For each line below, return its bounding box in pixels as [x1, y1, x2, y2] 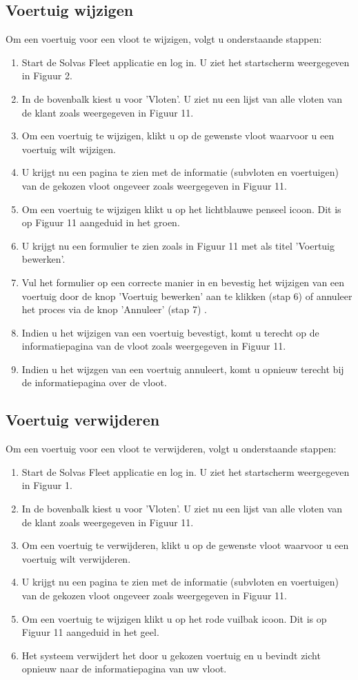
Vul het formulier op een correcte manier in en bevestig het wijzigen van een [21, 274, 345, 289]
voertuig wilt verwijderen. [21, 551, 131, 566]
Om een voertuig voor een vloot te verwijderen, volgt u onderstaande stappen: [6, 441, 337, 456]
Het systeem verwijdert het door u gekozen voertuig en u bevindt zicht [21, 648, 321, 662]
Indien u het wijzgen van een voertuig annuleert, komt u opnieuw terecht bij [21, 361, 344, 376]
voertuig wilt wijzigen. [21, 141, 116, 156]
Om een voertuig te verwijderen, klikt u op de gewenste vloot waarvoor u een [21, 538, 349, 552]
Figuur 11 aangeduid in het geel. [21, 625, 159, 639]
